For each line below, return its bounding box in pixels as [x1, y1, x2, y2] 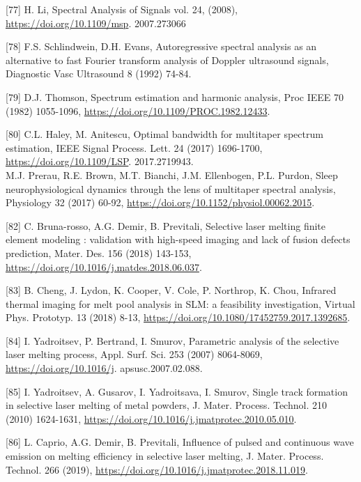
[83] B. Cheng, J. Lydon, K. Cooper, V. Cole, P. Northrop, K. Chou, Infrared [6, 283, 337, 297]
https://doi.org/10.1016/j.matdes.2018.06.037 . [6, 259, 202, 274]
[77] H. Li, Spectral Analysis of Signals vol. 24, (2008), [6, 2, 238, 16]
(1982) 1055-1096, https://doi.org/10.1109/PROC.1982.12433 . [6, 103, 270, 118]
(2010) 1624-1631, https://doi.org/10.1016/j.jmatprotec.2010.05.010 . [6, 411, 297, 426]
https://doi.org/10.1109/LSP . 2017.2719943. [6, 154, 194, 169]
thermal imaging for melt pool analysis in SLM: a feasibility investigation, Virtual [6, 296, 355, 311]
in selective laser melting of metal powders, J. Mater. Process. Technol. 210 [6, 398, 327, 412]
